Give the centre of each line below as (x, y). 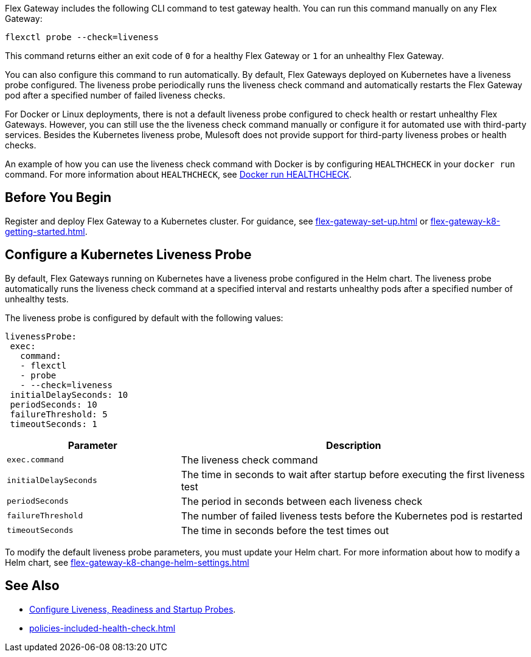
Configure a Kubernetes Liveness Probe (128, 255)
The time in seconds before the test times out (285, 530)
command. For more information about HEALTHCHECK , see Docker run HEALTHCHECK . (178, 174)
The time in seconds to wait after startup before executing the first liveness (353, 474)
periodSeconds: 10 (54, 404)
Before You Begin (58, 198)
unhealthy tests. (37, 299)
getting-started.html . (46, 231)
